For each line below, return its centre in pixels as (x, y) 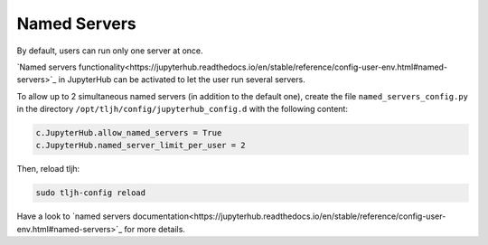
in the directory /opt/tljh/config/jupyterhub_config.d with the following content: (182, 109)
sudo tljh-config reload (91, 193)
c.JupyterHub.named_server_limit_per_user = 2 (141, 146)
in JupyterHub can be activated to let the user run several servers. (182, 80)
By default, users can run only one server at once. (110, 51)
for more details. (155, 229)
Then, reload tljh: (48, 169)
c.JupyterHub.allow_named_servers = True (129, 133)
